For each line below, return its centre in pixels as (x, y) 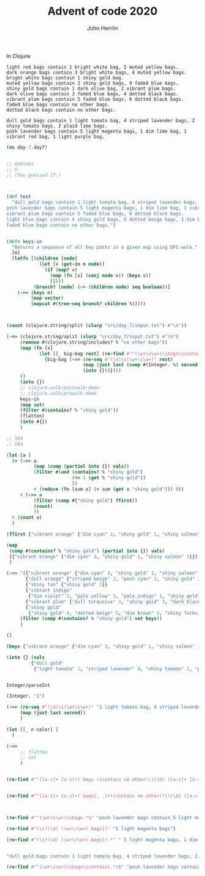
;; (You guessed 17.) (34, 175)
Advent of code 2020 (103, 11)
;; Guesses (20, 164)
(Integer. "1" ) (26, 696)
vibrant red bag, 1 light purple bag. (56, 136)
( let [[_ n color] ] (33, 729)
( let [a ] (19, 455)
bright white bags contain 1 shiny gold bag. (65, 78)
